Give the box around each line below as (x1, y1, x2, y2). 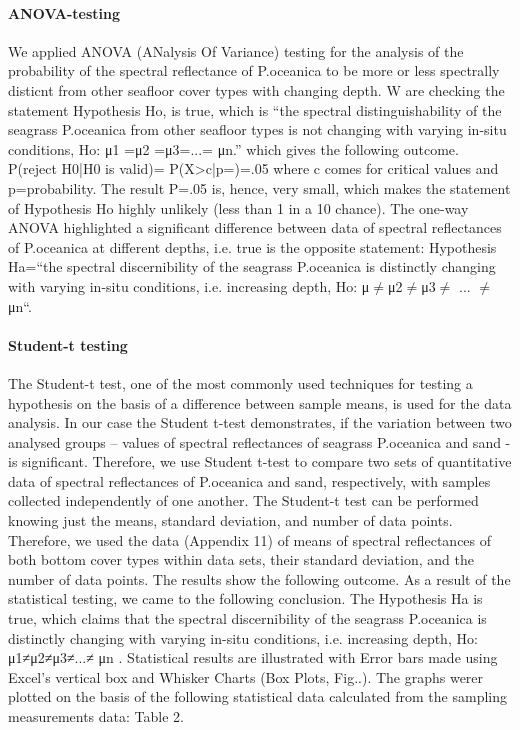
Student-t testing (8, 334, 128, 355)
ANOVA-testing (8, 2, 121, 23)
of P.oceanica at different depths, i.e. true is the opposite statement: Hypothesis (8, 236, 497, 257)
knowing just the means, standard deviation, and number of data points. (8, 510, 453, 531)
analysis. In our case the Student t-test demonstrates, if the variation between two (8, 412, 512, 433)
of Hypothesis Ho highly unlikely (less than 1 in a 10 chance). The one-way (8, 197, 469, 218)
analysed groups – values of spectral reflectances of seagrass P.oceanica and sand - (8, 431, 511, 452)
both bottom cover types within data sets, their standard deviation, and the (8, 549, 474, 570)
